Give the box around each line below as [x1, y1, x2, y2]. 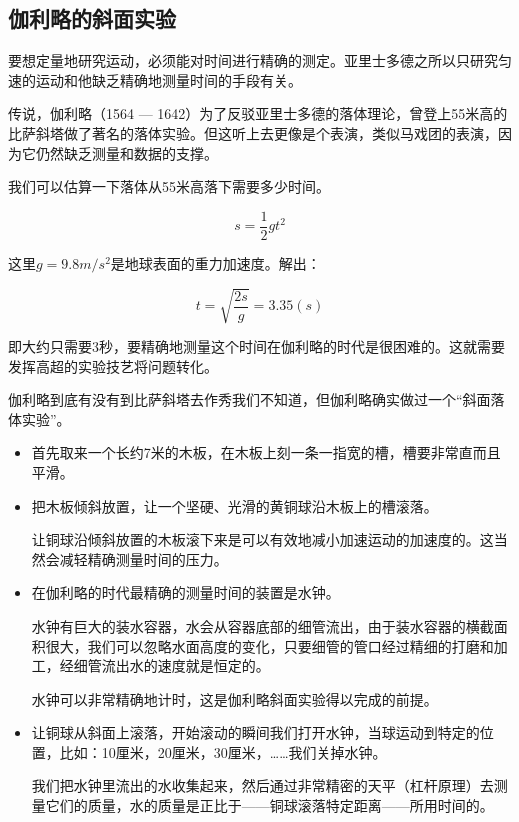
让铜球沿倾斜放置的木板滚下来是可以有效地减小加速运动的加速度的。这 [31, 529, 494, 550]
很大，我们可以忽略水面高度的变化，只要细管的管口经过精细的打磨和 [45, 635, 494, 656]
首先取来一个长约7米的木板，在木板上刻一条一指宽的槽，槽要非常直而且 [31, 442, 501, 463]
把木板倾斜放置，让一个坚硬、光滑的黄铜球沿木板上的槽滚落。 [31, 495, 438, 516]
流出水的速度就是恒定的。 [101, 655, 270, 676]
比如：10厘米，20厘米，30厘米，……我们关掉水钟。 [59, 741, 387, 762]
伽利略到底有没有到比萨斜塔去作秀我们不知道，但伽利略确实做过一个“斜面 [8, 389, 491, 410]
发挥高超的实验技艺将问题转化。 [8, 355, 218, 376]
